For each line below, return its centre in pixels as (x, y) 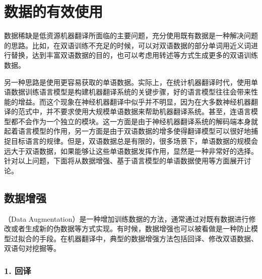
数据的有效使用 (54, 11)
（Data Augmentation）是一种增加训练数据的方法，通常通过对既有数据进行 (126, 218)
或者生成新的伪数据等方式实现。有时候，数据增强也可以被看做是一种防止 (131, 228)
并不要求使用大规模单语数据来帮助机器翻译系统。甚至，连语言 (148, 111)
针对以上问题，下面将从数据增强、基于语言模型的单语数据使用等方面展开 (124, 161)
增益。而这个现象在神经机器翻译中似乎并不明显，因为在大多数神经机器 (134, 101)
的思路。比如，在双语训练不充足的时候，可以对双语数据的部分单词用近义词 (127, 45)
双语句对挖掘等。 (32, 248)
